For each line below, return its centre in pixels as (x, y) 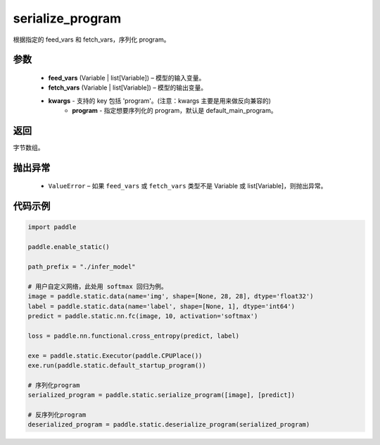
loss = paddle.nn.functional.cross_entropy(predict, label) (134, 336)
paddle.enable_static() (69, 247)
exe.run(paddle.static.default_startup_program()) (117, 365)
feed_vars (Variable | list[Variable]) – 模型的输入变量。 (127, 78)
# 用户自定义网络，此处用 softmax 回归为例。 (98, 286)
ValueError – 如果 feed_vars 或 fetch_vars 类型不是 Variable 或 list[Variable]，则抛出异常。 (188, 186)
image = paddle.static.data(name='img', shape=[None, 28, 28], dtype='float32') (171, 297)
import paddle (52, 227)
